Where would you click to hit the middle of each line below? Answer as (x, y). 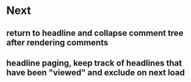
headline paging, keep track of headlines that (94, 63)
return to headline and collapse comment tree (95, 33)
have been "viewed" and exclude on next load (95, 73)
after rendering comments (57, 42)
